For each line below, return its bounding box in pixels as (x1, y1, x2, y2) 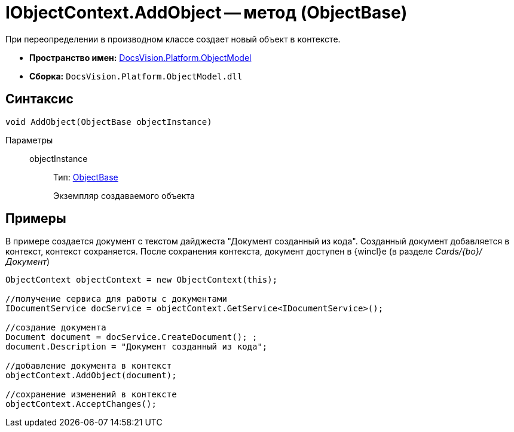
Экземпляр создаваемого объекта (53, 190, 195, 201)
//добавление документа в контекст (5, 361, 172, 371)
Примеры (5, 211, 66, 226)
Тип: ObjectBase (53, 171, 118, 182)
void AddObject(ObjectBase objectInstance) (5, 117, 212, 127)
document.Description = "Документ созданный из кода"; (5, 342, 268, 352)
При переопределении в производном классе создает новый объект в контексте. (5, 33, 341, 44)
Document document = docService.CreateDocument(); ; (5, 332, 258, 342)
